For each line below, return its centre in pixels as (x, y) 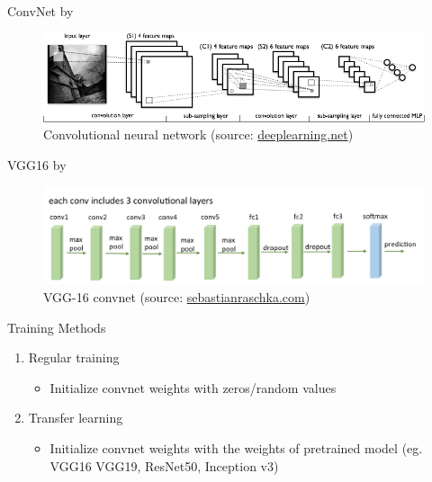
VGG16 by (37, 164)
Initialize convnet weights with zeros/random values (193, 387)
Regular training (74, 357)
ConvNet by (40, 11)
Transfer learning (76, 418)
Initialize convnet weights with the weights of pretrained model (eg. (236, 447)
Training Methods (57, 327)
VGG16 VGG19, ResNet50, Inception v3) (164, 465)
